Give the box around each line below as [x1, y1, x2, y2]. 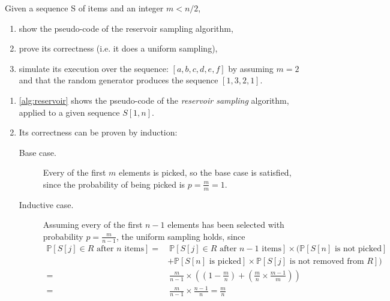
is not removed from [289, 257, 364, 266]
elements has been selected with [167, 218, 284, 231]
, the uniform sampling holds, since [116, 230, 245, 242]
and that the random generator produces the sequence [19, 74, 218, 86]
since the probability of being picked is [43, 177, 185, 190]
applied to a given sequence [19, 106, 120, 118]
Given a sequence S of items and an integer [5, 2, 164, 14]
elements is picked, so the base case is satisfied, [119, 166, 292, 179]
